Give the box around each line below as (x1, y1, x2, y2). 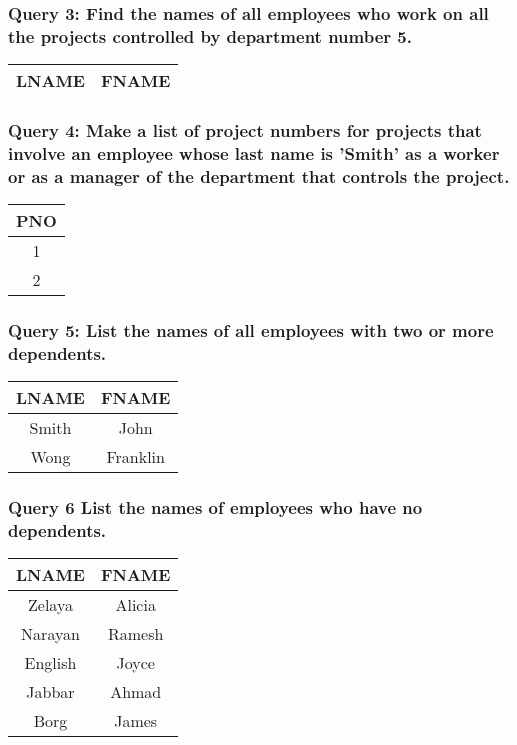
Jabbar (26, 680, 75, 704)
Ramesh (107, 622, 164, 646)
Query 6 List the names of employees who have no (8, 495, 423, 520)
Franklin (106, 445, 165, 469)
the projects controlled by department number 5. (8, 23, 412, 48)
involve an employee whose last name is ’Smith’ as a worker (8, 140, 500, 165)
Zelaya (28, 593, 73, 617)
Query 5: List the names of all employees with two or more (8, 318, 494, 343)
